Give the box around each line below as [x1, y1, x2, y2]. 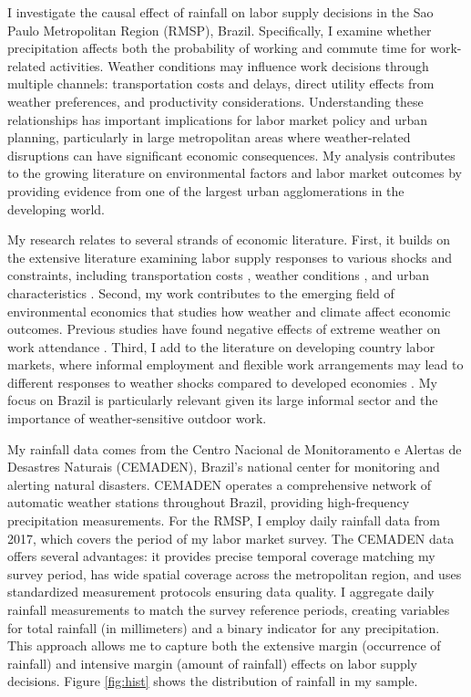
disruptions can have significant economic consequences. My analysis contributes [7, 145, 456, 164]
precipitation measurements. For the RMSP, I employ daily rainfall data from [7, 511, 441, 530]
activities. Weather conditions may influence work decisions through [49, 56, 429, 75]
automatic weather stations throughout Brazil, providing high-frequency [7, 493, 410, 512]
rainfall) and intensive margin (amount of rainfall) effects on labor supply [7, 653, 418, 672]
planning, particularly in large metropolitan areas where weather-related [7, 128, 411, 147]
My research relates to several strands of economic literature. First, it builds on [7, 230, 450, 249]
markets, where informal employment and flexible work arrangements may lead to [7, 355, 464, 374]
